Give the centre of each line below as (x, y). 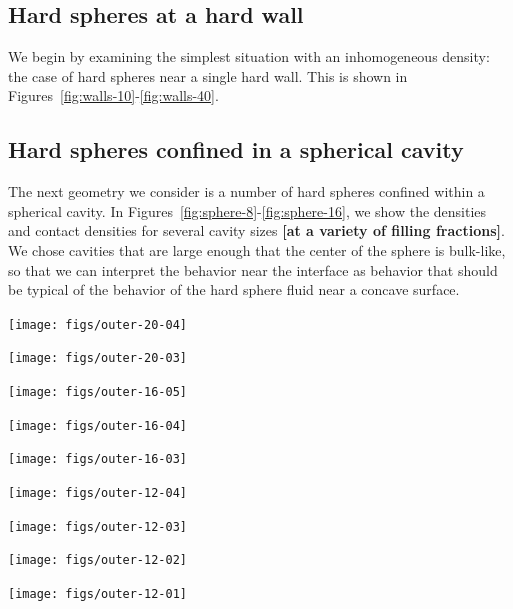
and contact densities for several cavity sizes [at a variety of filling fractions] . (256, 230)
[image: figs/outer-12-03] (97, 526)
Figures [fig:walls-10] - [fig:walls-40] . (113, 95)
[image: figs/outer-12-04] (97, 493)
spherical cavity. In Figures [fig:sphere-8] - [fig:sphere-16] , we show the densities (247, 210)
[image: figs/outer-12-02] (97, 560)
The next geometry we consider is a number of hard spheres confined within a (246, 191)
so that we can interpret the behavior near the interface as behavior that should (253, 269)
